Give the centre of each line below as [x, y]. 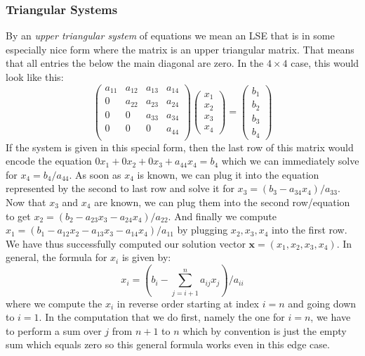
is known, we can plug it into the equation [228, 174]
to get [18, 216]
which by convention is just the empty [265, 330]
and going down [322, 303]
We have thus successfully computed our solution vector [126, 243]
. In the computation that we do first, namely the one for [162, 317]
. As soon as [95, 174]
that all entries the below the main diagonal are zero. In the [135, 63]
